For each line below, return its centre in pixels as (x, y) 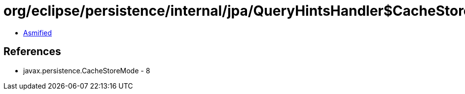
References (32, 52)
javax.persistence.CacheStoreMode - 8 (87, 70)
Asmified (38, 32)
